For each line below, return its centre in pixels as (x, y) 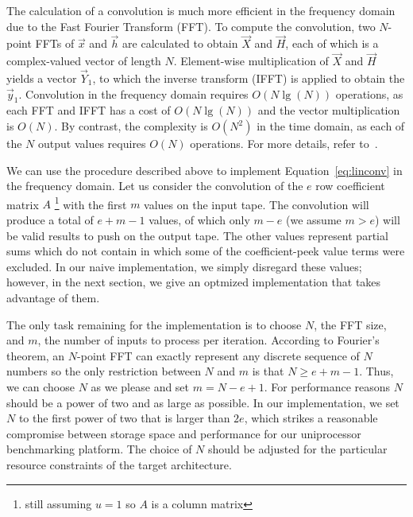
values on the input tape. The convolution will (257, 204)
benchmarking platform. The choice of (99, 449)
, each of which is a (332, 43)
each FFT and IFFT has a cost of (89, 110)
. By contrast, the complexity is (131, 126)
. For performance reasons (327, 386)
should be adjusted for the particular (298, 449)
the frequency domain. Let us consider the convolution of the (155, 186)
